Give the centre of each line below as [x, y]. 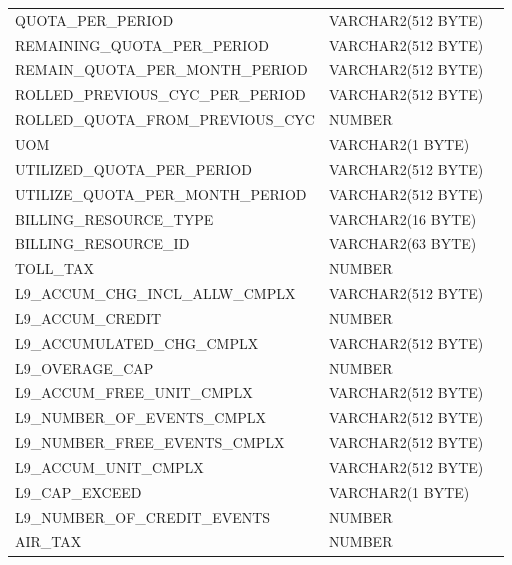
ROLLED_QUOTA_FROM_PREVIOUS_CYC [165, 119]
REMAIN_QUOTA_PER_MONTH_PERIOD [161, 69]
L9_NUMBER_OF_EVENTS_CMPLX [141, 417]
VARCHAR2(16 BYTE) [402, 218]
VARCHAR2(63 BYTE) [402, 243]
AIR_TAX [48, 541]
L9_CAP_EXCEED [78, 491]
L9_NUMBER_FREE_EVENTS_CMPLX [150, 442]
